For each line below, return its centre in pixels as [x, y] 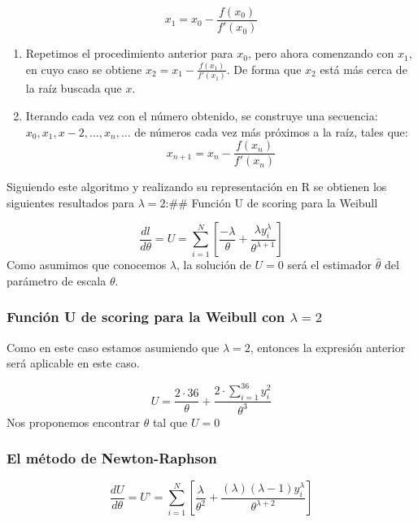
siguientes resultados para [71, 202]
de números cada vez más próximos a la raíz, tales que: [271, 131]
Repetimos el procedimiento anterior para [129, 53]
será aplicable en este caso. [73, 363]
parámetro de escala [57, 280]
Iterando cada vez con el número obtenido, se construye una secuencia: [202, 115]
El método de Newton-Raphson [112, 458]
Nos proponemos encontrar [73, 422]
